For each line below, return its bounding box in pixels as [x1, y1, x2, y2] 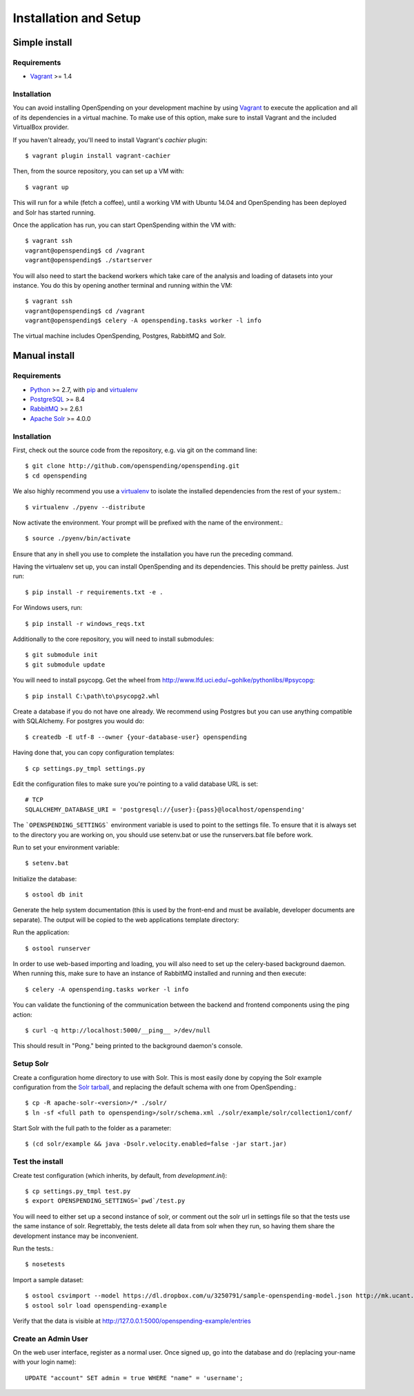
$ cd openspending [25, 471, 88, 480]
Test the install [12, 1157, 63, 1166]
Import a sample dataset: [12, 1275, 84, 1284]
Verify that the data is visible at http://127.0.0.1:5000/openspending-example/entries [12, 1317, 251, 1325]
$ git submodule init [25, 651, 98, 659]
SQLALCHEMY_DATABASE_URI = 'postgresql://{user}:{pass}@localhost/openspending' [25, 805, 306, 814]
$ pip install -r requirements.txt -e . [25, 588, 164, 596]
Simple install [12, 37, 72, 48]
